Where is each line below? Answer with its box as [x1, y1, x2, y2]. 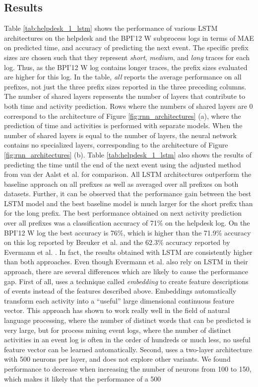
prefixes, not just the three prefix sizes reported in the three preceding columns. [4, 81, 247, 91]
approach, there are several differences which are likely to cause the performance [4, 266, 249, 277]
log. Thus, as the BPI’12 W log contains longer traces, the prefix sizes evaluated [4, 62, 248, 72]
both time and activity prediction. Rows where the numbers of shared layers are [4, 100, 247, 111]
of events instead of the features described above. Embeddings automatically [4, 286, 237, 296]
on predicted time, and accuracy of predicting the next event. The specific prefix [4, 42, 249, 53]
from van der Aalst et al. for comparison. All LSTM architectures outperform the [4, 169, 252, 179]
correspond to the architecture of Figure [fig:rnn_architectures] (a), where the [4, 110, 241, 121]
